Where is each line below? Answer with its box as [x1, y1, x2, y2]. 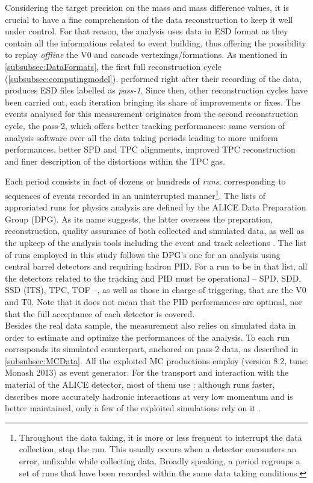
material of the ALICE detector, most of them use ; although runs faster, [5, 378, 275, 391]
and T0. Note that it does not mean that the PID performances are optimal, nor [5, 295, 302, 308]
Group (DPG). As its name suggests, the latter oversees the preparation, [5, 212, 273, 225]
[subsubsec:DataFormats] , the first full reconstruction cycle [5, 60, 222, 72]
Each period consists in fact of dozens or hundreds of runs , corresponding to [5, 175, 286, 188]
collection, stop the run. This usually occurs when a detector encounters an [19, 443, 297, 455]
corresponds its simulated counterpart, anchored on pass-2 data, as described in [5, 343, 299, 355]
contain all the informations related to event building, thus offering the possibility [5, 36, 306, 49]
